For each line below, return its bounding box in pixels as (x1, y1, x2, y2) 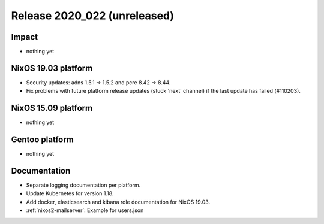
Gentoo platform (11, 135, 74, 145)
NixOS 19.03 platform (11, 63, 93, 73)
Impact (11, 32, 38, 42)
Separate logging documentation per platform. (26, 181, 141, 189)
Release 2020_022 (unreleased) (11, 9, 174, 22)
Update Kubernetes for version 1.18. (26, 190, 114, 197)
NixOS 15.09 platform (11, 103, 93, 113)
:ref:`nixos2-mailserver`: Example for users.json (26, 207, 144, 214)
